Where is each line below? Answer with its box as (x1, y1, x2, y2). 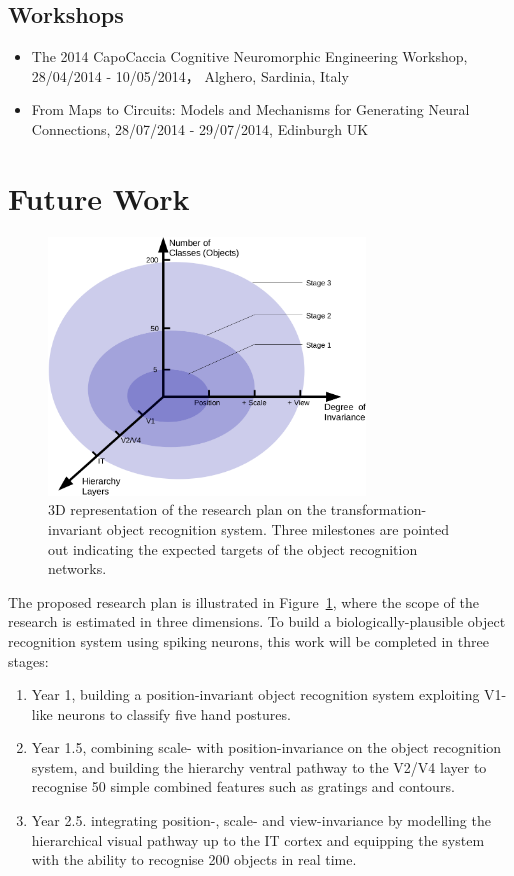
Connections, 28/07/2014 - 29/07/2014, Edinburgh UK (31, 118, 369, 139)
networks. (48, 558, 107, 579)
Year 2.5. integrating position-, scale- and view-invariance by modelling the (31, 810, 491, 831)
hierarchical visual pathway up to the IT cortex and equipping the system (31, 829, 485, 850)
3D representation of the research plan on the (48, 499, 327, 520)
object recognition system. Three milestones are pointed (106, 518, 450, 539)
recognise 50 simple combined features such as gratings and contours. (31, 776, 455, 797)
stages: (8, 650, 49, 671)
